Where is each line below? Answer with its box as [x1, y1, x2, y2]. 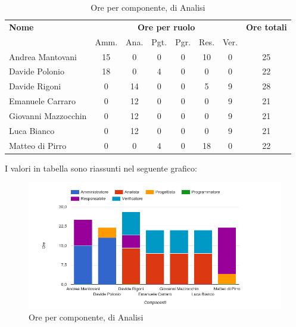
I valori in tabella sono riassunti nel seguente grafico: [5, 161, 197, 174]
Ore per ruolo [137, 20, 195, 33]
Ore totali [245, 20, 287, 33]
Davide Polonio [9, 65, 64, 77]
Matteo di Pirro [9, 139, 67, 151]
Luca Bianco [9, 124, 55, 136]
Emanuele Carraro [9, 95, 76, 107]
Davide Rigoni [9, 80, 61, 92]
